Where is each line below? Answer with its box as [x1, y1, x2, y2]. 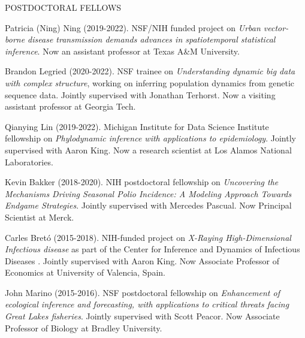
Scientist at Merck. [5, 210, 74, 223]
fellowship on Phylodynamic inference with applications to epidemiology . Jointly [5, 132, 296, 144]
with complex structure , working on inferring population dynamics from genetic [5, 76, 295, 89]
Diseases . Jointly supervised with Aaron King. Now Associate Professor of [5, 254, 279, 267]
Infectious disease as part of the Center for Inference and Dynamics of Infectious [5, 243, 300, 255]
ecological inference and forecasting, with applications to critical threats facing [5, 298, 289, 310]
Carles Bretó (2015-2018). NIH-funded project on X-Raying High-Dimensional [5, 231, 291, 243]
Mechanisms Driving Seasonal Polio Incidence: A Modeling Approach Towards [5, 187, 292, 200]
